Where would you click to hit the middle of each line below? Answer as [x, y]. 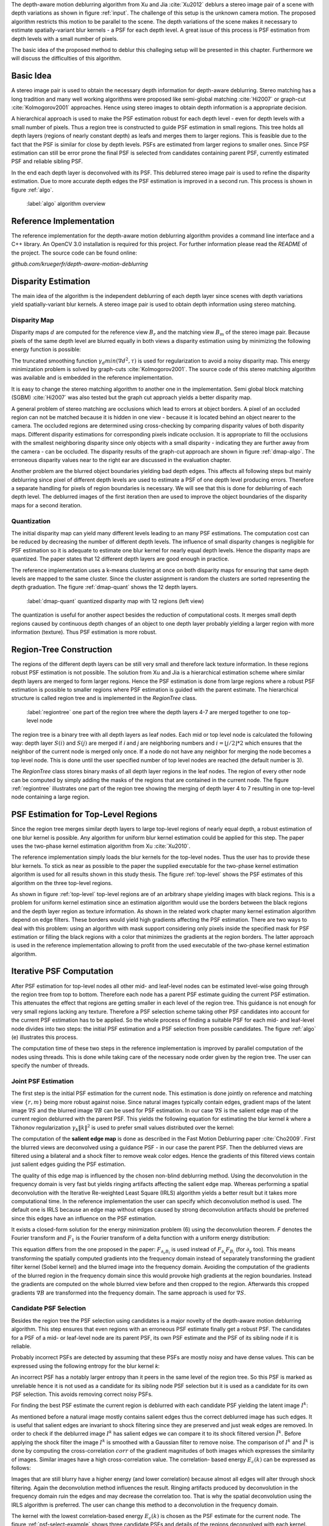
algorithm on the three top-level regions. [62, 883]
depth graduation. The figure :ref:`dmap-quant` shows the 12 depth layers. [104, 587]
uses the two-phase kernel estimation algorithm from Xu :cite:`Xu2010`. [101, 846]
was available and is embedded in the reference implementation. [92, 378]
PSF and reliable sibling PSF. [47, 161]
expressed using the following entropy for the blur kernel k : [86, 1366]
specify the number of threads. [50, 1066]
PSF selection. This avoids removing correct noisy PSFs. [82, 1394]
